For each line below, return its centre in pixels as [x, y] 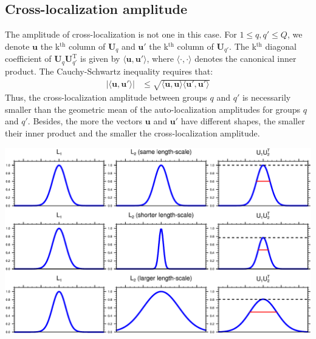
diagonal [281, 46]
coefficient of [28, 59]
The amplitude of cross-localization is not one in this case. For [121, 34]
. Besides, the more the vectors [85, 121]
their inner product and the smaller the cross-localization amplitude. [132, 133]
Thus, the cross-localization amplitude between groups [106, 97]
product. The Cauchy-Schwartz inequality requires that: [109, 71]
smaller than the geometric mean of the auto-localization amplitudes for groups [153, 109]
